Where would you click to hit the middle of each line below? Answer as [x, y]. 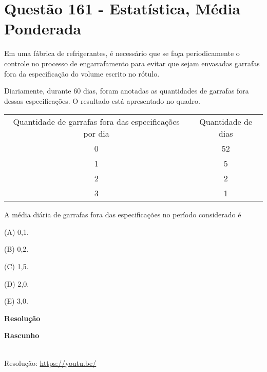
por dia [96, 134]
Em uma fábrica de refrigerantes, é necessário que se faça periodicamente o [122, 53]
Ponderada [43, 29]
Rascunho [22, 335]
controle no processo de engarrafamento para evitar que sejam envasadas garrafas [132, 63]
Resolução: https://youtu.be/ [50, 362]
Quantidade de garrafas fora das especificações [96, 122]
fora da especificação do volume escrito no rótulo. [82, 73]
